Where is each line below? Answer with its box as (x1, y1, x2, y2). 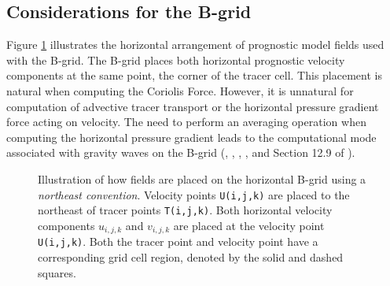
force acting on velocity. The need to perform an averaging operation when (6, 113, 366, 130)
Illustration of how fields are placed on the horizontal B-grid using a (38, 170, 366, 187)
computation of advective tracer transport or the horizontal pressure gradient (6, 98, 379, 114)
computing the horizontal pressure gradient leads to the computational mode (6, 128, 377, 145)
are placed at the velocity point (173, 217, 325, 233)
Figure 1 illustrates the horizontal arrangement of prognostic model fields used (6, 36, 384, 53)
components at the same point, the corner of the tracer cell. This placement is (6, 67, 382, 84)
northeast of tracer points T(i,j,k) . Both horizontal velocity (38, 202, 333, 218)
